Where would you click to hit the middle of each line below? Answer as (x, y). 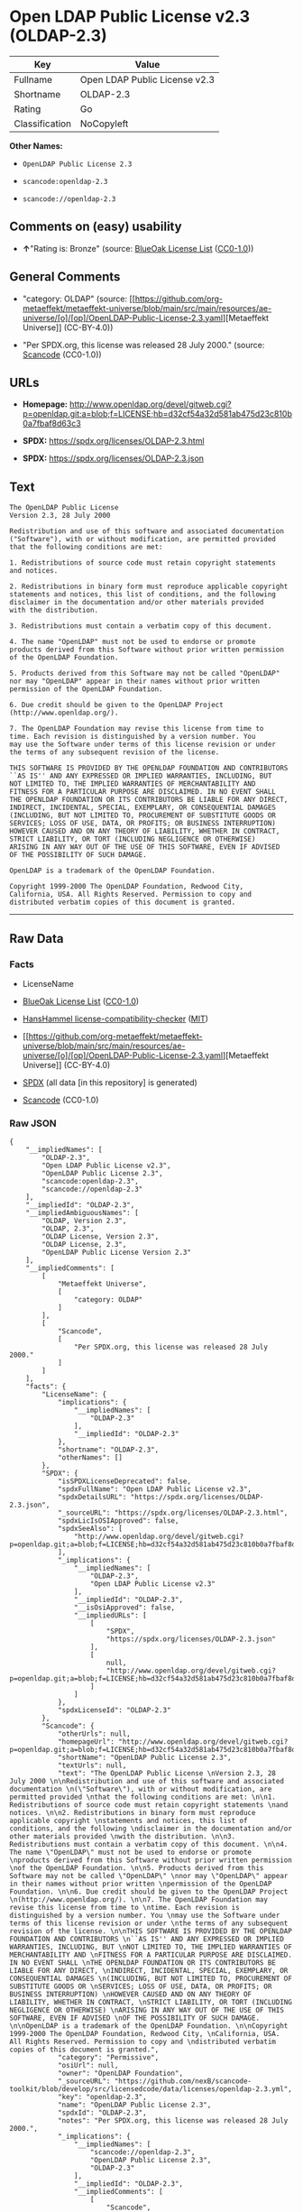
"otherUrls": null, (94, 1734)
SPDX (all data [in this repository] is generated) (110, 1082)
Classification (43, 124)
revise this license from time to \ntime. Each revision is (125, 1908)
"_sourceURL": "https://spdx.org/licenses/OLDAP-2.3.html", (173, 1513)
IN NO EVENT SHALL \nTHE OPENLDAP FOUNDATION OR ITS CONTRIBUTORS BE (143, 1963)
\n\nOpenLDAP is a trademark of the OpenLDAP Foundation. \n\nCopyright (149, 2026)
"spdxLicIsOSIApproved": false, (118, 1521)
